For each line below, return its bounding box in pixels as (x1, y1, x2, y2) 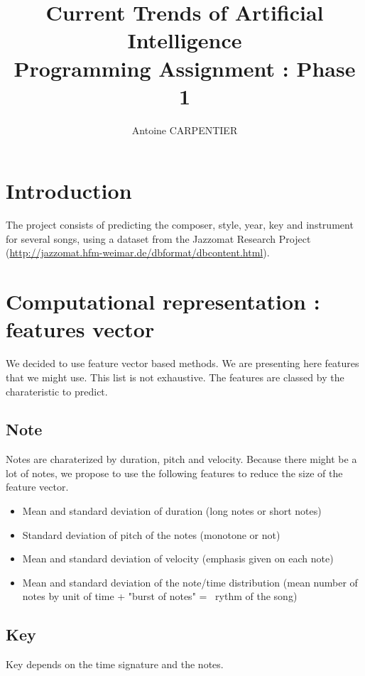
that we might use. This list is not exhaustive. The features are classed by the (6, 369, 344, 384)
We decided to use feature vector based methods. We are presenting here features (6, 356, 359, 371)
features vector (6, 315, 155, 344)
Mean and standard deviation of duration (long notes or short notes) (22, 503, 322, 518)
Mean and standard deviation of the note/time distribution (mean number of (22, 574, 358, 589)
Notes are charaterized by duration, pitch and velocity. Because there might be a (6, 452, 357, 467)
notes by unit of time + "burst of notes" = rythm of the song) (22, 589, 298, 604)
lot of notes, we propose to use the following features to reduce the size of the (6, 465, 343, 480)
